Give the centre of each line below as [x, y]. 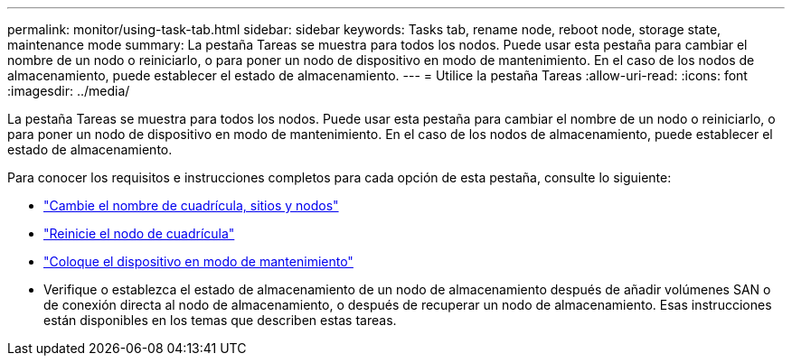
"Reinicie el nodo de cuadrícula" [139, 233]
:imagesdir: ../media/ [69, 91]
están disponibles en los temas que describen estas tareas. [220, 320]
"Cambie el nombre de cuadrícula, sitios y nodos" [191, 205]
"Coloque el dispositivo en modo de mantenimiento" [198, 261]
